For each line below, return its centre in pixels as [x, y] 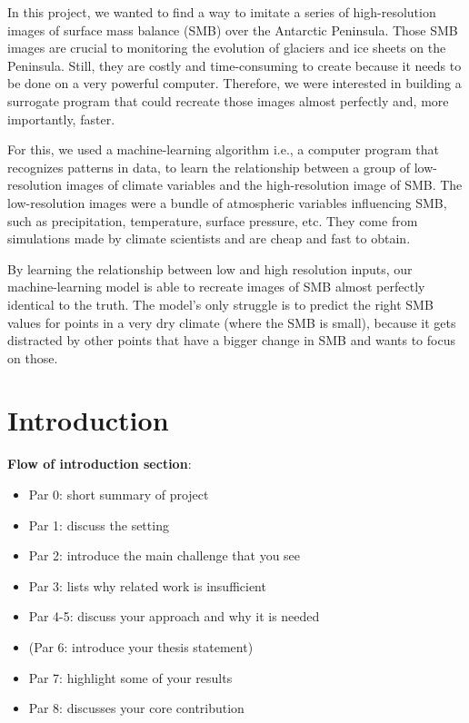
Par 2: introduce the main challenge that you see [165, 555]
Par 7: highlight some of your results [130, 677]
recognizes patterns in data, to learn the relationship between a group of [209, 167]
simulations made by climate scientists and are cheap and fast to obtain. [209, 238]
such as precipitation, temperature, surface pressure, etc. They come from [213, 220]
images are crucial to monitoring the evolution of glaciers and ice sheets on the [227, 48]
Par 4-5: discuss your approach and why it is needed [174, 616]
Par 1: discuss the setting [99, 525]
